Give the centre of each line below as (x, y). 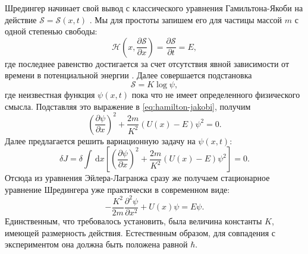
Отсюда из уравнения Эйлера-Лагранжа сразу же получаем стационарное (137, 178)
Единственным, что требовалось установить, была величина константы (133, 221)
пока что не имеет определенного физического (216, 94)
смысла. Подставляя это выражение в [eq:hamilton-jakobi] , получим (128, 106)
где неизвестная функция (50, 94)
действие (21, 19)
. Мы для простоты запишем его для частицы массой (186, 19)
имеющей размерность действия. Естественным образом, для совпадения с (140, 232)
